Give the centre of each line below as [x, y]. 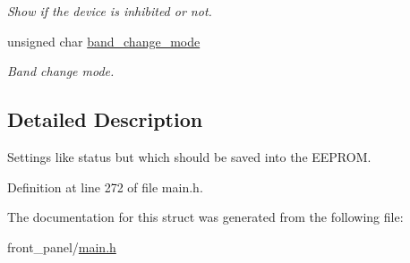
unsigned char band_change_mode [104, 41]
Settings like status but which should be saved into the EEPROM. [189, 156]
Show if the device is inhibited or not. [110, 11]
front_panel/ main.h [62, 246]
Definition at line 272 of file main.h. [105, 187]
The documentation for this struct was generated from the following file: [205, 217]
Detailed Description [105, 119]
